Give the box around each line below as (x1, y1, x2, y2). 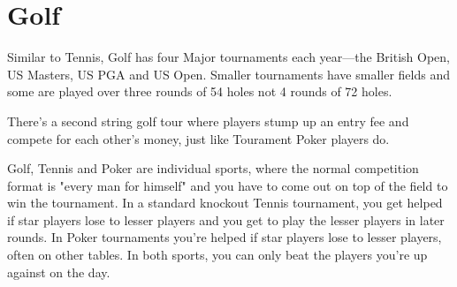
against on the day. (7, 262, 110, 281)
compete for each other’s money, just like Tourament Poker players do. (7, 129, 390, 147)
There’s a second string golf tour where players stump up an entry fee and (7, 111, 409, 130)
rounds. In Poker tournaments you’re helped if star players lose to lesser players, (7, 228, 442, 246)
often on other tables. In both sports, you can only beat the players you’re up (7, 245, 428, 264)
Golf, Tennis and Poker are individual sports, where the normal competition (7, 159, 419, 177)
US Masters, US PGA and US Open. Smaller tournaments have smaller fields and (7, 64, 450, 83)
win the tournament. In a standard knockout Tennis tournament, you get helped (7, 193, 443, 212)
